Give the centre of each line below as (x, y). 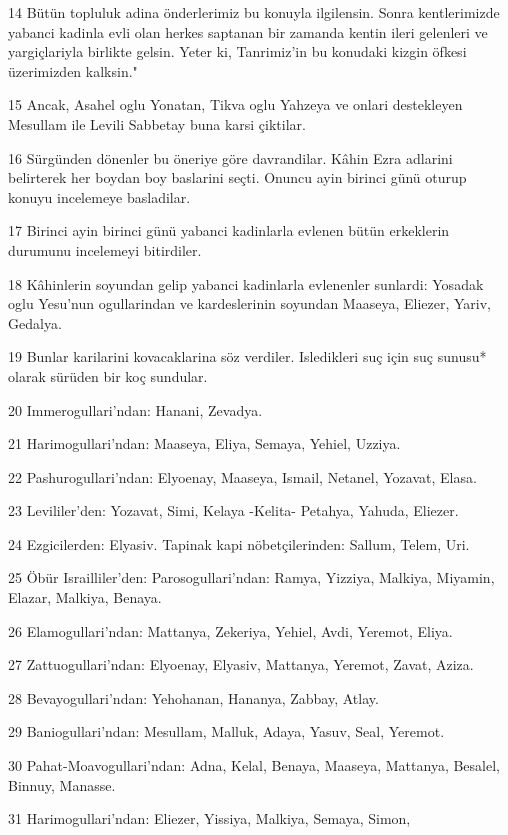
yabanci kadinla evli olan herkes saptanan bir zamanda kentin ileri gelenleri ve (248, 31)
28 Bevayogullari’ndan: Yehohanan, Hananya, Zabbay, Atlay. (193, 697)
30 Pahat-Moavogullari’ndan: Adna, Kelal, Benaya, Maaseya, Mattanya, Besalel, (254, 765)
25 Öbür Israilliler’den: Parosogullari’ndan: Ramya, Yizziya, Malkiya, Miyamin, (251, 577)
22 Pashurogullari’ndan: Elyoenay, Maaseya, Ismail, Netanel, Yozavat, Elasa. (242, 476)
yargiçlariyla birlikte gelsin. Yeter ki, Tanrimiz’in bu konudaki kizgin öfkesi (237, 51)
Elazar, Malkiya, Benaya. (85, 597)
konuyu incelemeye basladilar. (99, 196)
